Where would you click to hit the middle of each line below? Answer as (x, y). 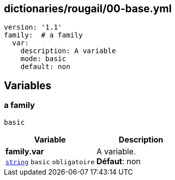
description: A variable (68, 51)
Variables (28, 85)
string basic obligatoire (50, 162)
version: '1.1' (33, 27)
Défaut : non (119, 161)
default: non (45, 67)
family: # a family (44, 35)
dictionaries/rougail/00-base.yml (88, 9)
